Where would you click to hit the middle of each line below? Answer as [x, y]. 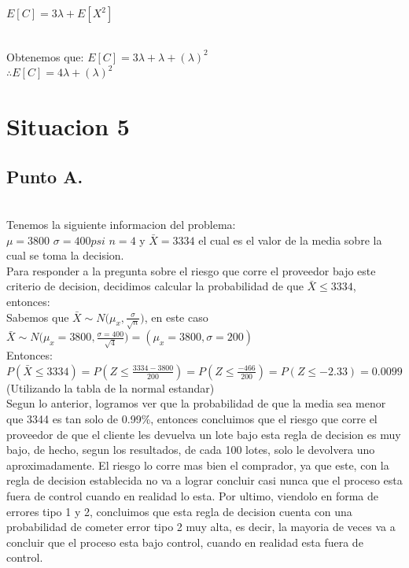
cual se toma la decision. [65, 255]
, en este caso [176, 317]
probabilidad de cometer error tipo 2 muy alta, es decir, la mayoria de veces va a [201, 527]
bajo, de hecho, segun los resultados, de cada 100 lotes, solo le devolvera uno [191, 450]
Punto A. [45, 176]
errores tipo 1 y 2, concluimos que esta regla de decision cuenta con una [179, 511]
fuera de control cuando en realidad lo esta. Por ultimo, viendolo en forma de [192, 495]
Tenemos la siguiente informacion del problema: [121, 224]
